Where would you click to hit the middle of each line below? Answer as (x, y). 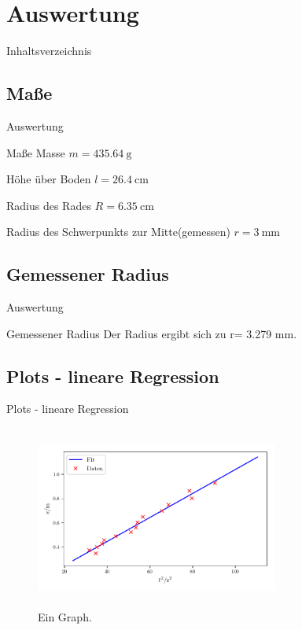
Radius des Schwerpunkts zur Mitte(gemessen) (118, 232)
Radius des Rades (49, 205)
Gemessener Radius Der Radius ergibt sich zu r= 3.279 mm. (152, 333)
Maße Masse (36, 152)
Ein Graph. (65, 617)
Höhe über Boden (49, 179)
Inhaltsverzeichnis (49, 51)
